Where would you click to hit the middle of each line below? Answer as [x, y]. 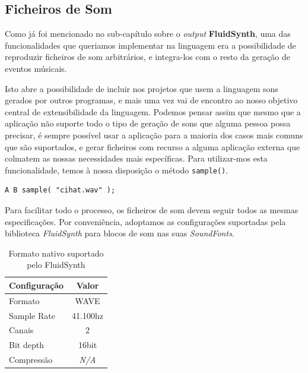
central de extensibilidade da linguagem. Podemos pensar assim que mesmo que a [153, 111]
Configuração [36, 285]
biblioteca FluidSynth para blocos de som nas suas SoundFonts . [120, 233]
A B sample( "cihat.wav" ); [60, 190]
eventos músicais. [36, 68]
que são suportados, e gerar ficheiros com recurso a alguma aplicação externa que [153, 146]
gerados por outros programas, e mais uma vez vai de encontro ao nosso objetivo [151, 100]
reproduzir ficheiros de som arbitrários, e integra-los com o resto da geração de [148, 57]
